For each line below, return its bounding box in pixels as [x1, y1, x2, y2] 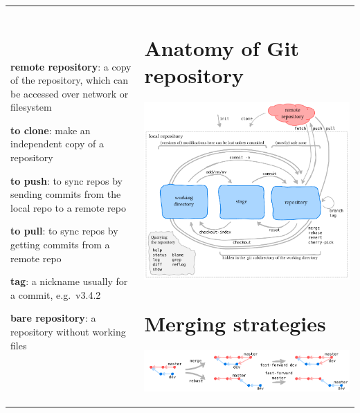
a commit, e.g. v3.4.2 [10, 287, 101, 302]
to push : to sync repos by [10, 173, 123, 187]
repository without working [10, 324, 126, 339]
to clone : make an [10, 122, 91, 137]
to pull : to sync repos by [10, 223, 118, 238]
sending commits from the [10, 187, 121, 201]
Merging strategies [144, 309, 326, 337]
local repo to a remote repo [10, 200, 126, 214]
